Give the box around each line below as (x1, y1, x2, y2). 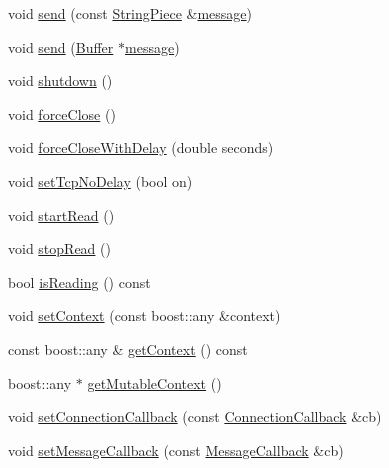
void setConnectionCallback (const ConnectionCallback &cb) (8, 406, 382, 427)
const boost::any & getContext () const (8, 338, 248, 359)
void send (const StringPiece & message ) (8, 3, 253, 23)
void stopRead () (8, 238, 111, 259)
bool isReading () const (8, 271, 151, 292)
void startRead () (8, 204, 115, 225)
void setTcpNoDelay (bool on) (8, 170, 193, 191)
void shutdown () (8, 70, 113, 91)
